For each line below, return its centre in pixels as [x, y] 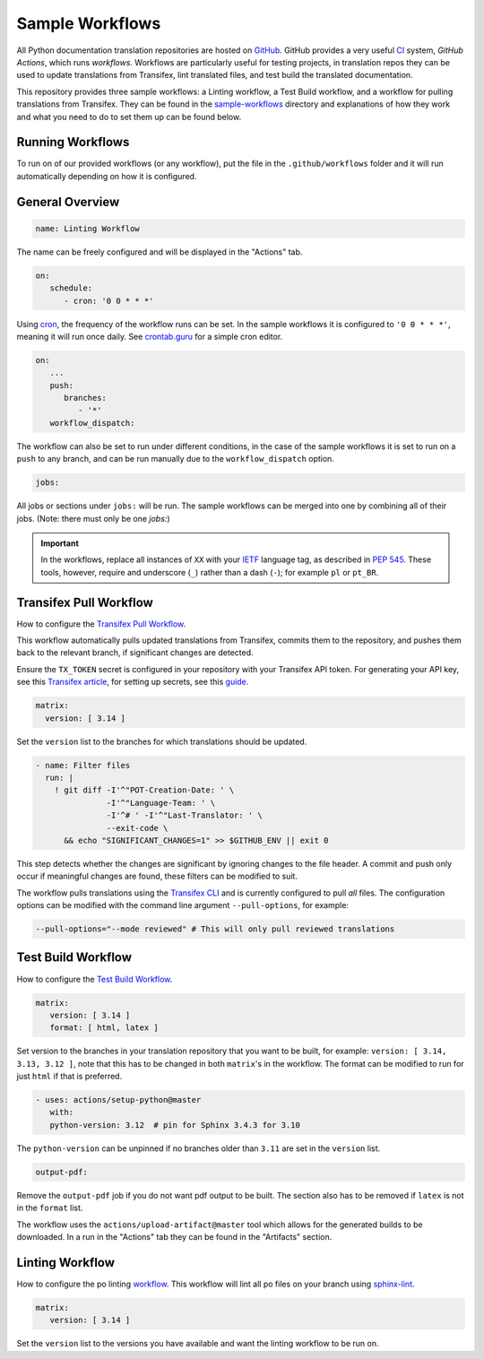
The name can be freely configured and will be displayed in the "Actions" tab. [160, 252]
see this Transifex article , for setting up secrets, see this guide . [133, 682]
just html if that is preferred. [69, 1077]
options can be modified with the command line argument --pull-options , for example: [183, 905]
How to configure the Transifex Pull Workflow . [101, 624]
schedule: [71, 288]
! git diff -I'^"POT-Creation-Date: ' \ [144, 790]
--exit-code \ [137, 828]
